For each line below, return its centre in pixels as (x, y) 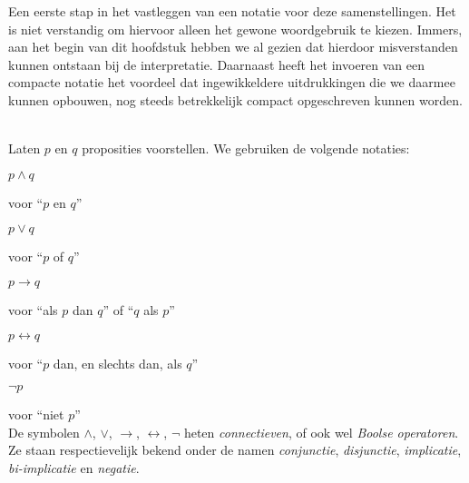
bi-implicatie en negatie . (74, 467)
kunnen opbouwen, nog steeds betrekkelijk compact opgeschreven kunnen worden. (235, 99)
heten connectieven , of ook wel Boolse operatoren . (321, 432)
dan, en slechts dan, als (117, 363)
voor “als (33, 309)
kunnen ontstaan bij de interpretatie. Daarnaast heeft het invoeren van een (217, 64)
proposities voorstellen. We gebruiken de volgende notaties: (246, 148)
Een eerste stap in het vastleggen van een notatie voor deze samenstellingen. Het (232, 11)
